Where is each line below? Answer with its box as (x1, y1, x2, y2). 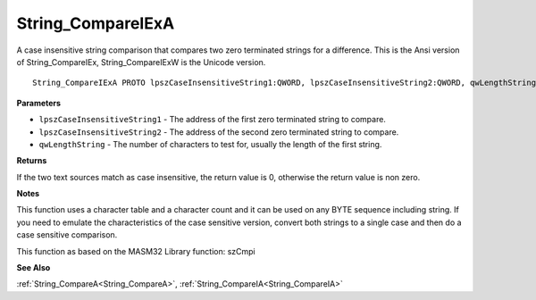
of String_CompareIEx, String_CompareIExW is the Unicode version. (16, 56, 266, 67)
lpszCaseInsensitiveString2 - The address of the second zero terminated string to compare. (38, 126, 399, 137)
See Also (16, 262, 51, 273)
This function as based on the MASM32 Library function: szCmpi (16, 246, 255, 256)
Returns (16, 155, 47, 166)
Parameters (16, 97, 62, 108)
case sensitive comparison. (16, 229, 118, 240)
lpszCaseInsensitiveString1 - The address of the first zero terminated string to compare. (38, 114, 386, 125)
